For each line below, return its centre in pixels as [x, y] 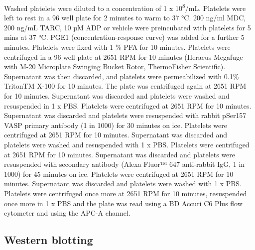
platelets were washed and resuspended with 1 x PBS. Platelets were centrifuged [127, 144]
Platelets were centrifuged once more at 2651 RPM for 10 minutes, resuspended [126, 193]
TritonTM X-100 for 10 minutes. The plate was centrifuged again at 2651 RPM [125, 86]
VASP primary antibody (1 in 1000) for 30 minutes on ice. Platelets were [116, 125]
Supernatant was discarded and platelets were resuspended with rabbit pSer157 [125, 115]
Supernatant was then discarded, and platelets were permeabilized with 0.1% [122, 76]
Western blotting [49, 240]
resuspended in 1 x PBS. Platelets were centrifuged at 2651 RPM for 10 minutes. [128, 105]
